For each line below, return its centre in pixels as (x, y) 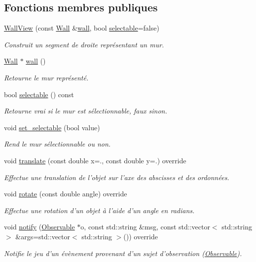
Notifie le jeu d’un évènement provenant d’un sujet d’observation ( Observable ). (123, 253)
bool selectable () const (39, 94)
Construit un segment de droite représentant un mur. (84, 44)
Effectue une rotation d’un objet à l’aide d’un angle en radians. (99, 210)
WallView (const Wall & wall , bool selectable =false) (82, 28)
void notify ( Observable (39, 227)
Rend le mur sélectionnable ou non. (57, 144)
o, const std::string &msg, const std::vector (145, 227)
